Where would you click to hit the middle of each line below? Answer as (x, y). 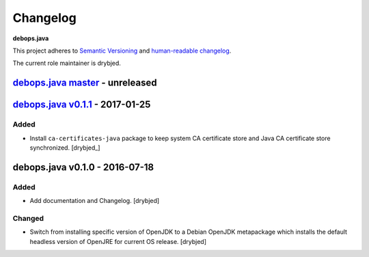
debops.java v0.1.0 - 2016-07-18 (83, 167)
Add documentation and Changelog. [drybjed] (95, 201)
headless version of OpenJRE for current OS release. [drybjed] (118, 241)
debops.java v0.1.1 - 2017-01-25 (82, 105)
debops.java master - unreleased (85, 83)
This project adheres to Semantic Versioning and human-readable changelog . (122, 51)
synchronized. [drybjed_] (65, 148)
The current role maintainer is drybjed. (67, 63)
